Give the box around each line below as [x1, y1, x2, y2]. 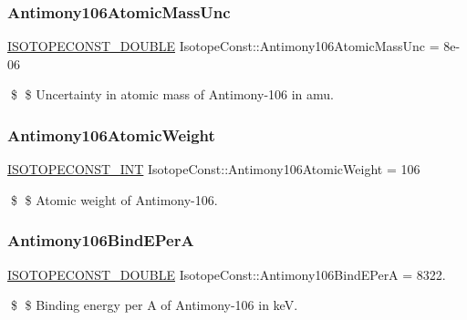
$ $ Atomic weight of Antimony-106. [10, 190, 218, 209]
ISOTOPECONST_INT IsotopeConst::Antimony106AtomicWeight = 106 [7, 160, 420, 179]
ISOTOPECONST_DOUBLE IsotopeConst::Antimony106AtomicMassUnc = [7, 36, 440, 56]
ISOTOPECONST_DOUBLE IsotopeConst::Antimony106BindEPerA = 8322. [7, 264, 446, 284]
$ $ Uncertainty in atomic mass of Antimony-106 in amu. [10, 85, 335, 104]
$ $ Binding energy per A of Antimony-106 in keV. [10, 295, 298, 315]
